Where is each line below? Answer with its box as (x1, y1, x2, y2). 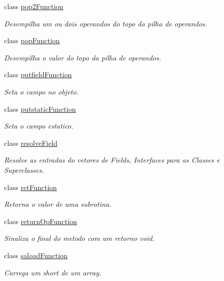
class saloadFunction (4, 249, 68, 260)
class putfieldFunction (4, 69, 72, 80)
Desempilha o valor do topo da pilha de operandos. (4, 52, 161, 63)
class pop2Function (4, 1, 63, 11)
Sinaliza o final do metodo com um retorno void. (4, 233, 155, 243)
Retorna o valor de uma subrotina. (4, 199, 112, 209)
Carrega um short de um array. (4, 267, 102, 277)
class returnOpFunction (4, 215, 77, 226)
